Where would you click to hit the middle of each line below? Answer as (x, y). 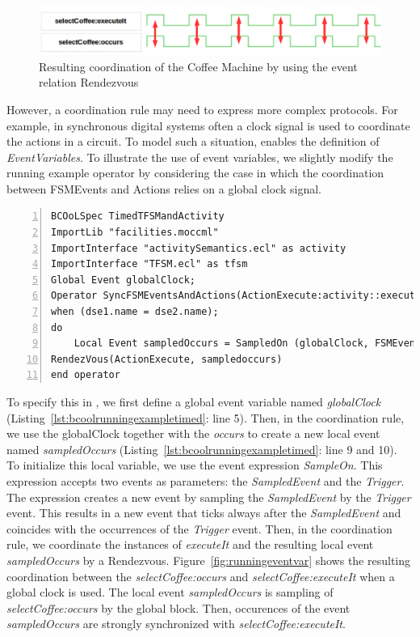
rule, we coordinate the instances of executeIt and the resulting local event (190, 544)
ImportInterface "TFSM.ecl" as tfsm (149, 264)
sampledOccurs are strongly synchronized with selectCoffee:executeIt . (176, 624)
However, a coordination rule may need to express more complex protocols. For (202, 109)
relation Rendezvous (89, 82)
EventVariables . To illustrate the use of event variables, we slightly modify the (200, 157)
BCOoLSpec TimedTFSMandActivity (138, 217)
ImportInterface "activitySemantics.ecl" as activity (199, 248)
